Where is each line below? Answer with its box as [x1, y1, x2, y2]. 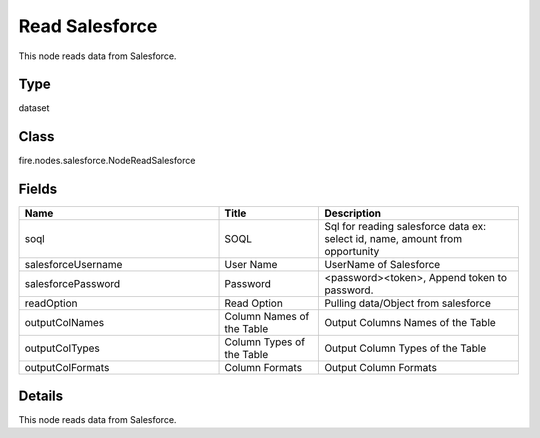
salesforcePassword [24, 277, 121, 291]
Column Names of [224, 310, 310, 324]
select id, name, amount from [324, 232, 463, 246]
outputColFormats [24, 361, 110, 375]
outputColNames [24, 316, 105, 330]
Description [324, 206, 382, 220]
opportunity [324, 245, 380, 259]
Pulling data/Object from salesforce [324, 296, 492, 310]
